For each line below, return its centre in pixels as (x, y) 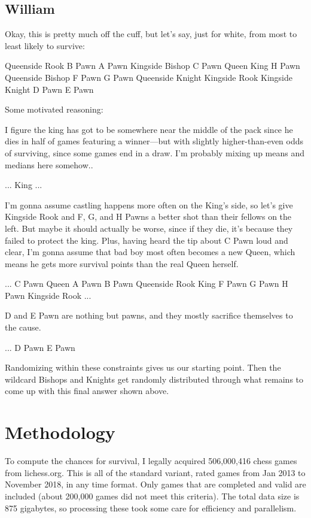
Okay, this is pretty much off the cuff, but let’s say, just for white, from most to (151, 34)
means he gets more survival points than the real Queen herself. (122, 263)
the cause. (23, 327)
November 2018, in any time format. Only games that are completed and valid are (155, 484)
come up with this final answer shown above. (87, 391)
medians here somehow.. (49, 164)
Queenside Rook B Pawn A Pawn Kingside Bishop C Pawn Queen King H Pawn (153, 66)
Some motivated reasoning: (54, 109)
